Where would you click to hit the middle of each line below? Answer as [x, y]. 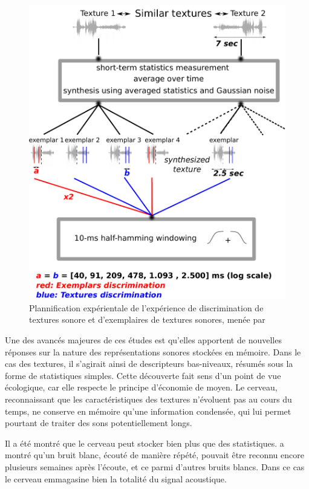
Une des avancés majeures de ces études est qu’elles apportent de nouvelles [143, 340]
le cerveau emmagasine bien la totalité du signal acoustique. [116, 478]
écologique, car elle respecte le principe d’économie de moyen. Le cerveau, [141, 387]
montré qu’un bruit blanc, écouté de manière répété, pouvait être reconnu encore [154, 455]
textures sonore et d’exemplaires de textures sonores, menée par [147, 319]
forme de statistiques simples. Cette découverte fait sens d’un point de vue [143, 375]
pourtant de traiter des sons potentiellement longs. [99, 423]
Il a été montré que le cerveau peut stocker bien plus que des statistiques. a [145, 443]
